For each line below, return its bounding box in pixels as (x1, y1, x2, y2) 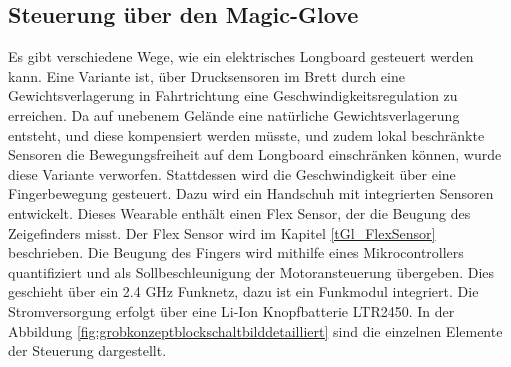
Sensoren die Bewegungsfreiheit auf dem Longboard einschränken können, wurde (8, 144, 502, 165)
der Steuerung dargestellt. (8, 340, 167, 361)
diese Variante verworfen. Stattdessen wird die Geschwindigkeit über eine (8, 163, 456, 184)
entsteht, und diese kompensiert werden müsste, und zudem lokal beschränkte (8, 124, 485, 145)
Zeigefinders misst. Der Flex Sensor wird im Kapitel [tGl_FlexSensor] (8, 222, 436, 243)
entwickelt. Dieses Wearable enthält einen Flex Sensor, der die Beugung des (8, 202, 471, 223)
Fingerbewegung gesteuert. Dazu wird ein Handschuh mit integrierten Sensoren (8, 183, 494, 204)
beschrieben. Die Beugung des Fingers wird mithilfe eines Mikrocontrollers (8, 242, 464, 263)
